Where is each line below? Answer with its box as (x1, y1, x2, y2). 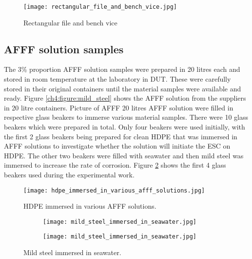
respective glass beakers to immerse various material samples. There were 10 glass (4, 112, 249, 122)
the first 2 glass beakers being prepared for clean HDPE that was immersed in (4, 131, 237, 141)
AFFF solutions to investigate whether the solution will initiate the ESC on (4, 141, 231, 151)
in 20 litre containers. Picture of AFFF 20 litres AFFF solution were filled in (4, 102, 233, 112)
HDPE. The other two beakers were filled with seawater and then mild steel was (4, 150, 244, 160)
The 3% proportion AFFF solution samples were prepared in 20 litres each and (4, 64, 240, 74)
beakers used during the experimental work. (4, 169, 135, 179)
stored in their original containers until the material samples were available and (4, 83, 241, 93)
